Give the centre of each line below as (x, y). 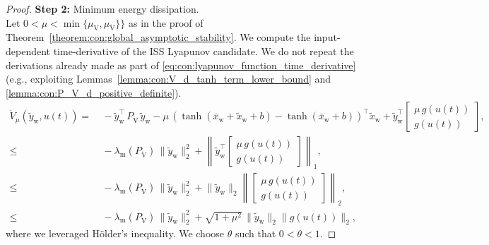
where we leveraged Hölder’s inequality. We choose (115, 233)
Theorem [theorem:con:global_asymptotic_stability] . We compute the (158, 37)
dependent (28, 50)
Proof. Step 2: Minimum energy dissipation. (102, 8)
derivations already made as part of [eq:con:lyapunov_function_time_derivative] (181, 65)
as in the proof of (166, 22)
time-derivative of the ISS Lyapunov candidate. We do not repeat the (204, 50)
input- (327, 37)
